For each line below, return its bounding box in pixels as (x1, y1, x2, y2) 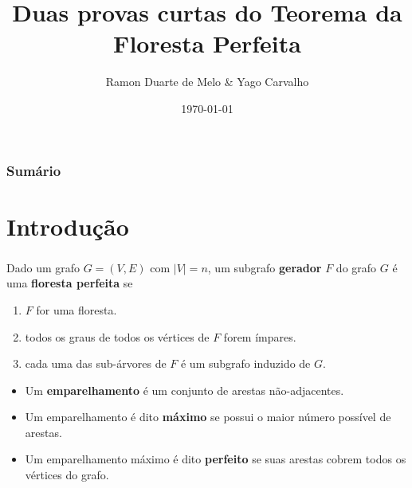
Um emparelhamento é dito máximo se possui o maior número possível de (25, 408, 391, 425)
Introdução (6, 209, 129, 242)
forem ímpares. (223, 328, 296, 345)
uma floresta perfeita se (6, 275, 133, 291)
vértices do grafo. (25, 467, 109, 483)
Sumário (6, 160, 61, 180)
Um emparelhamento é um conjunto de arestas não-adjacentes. (25, 381, 344, 398)
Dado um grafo (6, 259, 80, 275)
